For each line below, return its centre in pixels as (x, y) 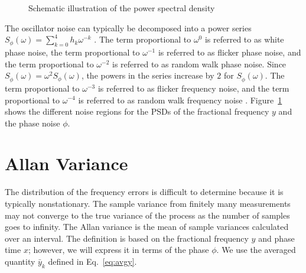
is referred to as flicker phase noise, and (230, 52)
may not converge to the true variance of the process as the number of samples (147, 215)
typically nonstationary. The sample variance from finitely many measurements (148, 204)
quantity (20, 261)
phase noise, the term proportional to (72, 52)
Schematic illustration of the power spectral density (122, 8)
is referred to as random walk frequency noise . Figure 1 (180, 100)
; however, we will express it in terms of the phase (118, 250)
